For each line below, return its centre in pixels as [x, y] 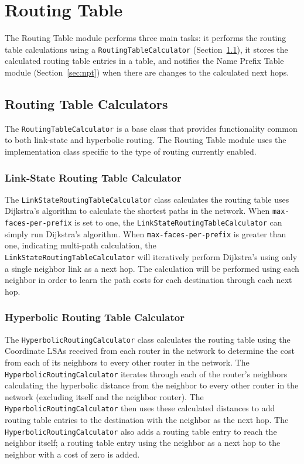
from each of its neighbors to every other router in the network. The [127, 362]
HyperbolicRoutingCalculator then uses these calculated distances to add [140, 408]
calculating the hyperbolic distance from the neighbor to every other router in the [152, 385]
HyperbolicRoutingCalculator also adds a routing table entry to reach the [141, 431]
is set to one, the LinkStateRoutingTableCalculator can [178, 222]
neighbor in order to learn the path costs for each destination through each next [148, 280]
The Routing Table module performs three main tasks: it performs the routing [146, 38]
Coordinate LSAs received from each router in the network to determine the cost [150, 351]
